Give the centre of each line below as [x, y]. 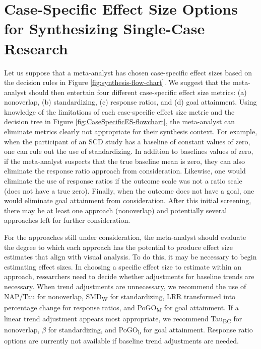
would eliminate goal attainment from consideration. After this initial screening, [128, 200]
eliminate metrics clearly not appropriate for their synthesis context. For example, [131, 132]
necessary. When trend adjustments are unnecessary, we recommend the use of [125, 286]
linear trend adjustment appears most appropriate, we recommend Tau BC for [123, 319]
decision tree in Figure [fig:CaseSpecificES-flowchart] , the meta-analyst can [120, 121]
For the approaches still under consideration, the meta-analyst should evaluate [125, 237]
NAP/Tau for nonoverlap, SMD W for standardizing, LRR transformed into [120, 297]
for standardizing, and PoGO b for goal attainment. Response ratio [150, 330]
